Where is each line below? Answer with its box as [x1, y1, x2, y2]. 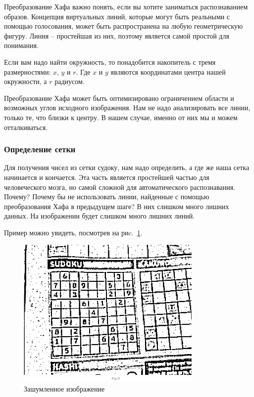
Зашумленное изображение [24, 383, 105, 394]
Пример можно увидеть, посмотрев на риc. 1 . [4, 227, 143, 237]
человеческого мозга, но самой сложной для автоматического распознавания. [4, 181, 236, 192]
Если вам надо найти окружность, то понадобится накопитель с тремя [4, 56, 216, 67]
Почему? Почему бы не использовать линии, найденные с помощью [4, 191, 209, 202]
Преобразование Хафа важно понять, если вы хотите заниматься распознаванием [4, 1, 248, 11]
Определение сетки [4, 143, 76, 155]
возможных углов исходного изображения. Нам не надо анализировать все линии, [4, 102, 251, 113]
